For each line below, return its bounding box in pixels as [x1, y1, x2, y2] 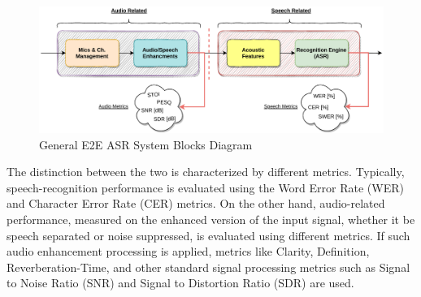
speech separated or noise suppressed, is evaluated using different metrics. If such [7, 226, 410, 243]
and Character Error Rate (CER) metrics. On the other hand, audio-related [7, 195, 385, 212]
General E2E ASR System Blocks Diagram [39, 136, 253, 153]
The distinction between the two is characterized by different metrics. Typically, [7, 163, 405, 180]
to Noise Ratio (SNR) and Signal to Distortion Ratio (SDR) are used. [7, 274, 354, 291]
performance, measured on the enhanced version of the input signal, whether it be [7, 211, 415, 228]
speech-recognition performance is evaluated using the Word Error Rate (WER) [7, 179, 404, 196]
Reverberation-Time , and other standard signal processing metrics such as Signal [7, 258, 410, 275]
